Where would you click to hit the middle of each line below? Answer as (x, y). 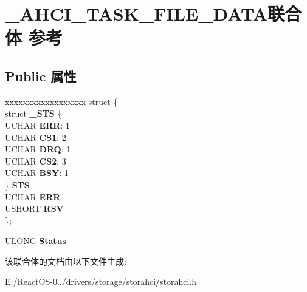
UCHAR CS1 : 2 (36, 137)
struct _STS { (33, 113)
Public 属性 (41, 76)
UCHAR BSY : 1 (37, 173)
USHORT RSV (34, 209)
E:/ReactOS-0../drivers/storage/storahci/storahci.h (101, 281)
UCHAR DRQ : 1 (38, 149)
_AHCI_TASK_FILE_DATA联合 (153, 14)
